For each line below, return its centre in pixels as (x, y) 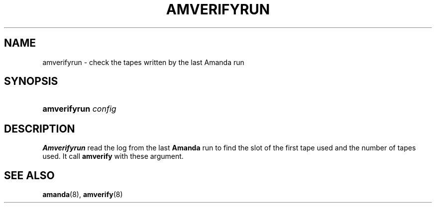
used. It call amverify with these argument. (113, 156)
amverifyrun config (79, 109)
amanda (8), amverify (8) (83, 195)
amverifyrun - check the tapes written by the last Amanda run (143, 62)
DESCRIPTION (40, 129)
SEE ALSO (29, 175)
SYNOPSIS (31, 81)
